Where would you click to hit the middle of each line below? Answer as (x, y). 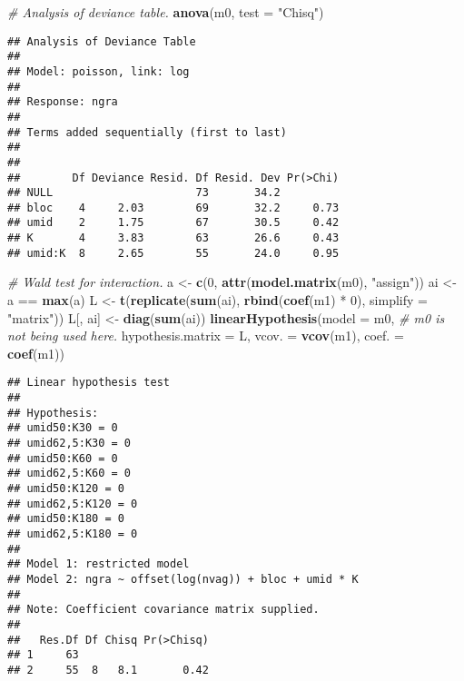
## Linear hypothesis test (89, 383)
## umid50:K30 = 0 (63, 428)
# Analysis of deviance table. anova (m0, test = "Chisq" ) (166, 12)
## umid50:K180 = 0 (66, 519)
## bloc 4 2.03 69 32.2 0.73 (173, 207)
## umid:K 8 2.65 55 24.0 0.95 (173, 253)
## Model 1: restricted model (99, 564)
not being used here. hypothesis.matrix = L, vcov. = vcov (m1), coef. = (206, 336)
